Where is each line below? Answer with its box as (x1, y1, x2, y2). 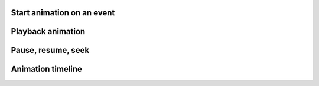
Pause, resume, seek (11, 45, 90, 55)
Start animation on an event (11, 8, 115, 18)
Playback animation (11, 27, 86, 37)
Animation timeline (11, 64, 83, 74)
